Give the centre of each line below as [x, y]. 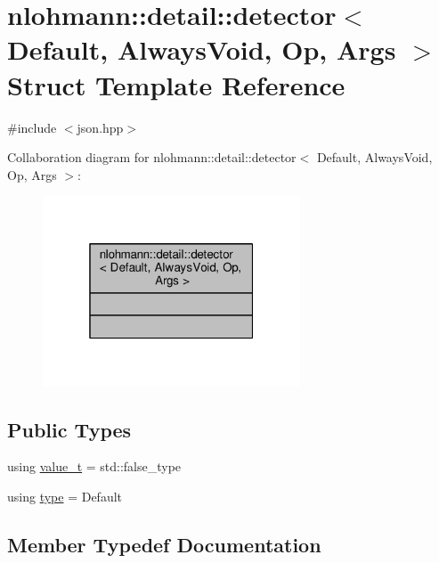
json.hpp [100, 127]
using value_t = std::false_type [94, 466]
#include [32, 127]
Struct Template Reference [176, 84]
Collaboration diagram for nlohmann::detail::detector [152, 157]
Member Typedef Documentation [164, 544]
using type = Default [65, 496]
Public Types [69, 429]
